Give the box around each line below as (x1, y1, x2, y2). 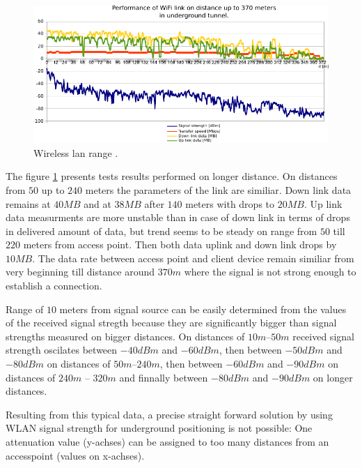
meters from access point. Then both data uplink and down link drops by (23, 237, 337, 252)
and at (84, 196, 111, 211)
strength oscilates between (6, 342, 118, 357)
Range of (6, 301, 44, 316)
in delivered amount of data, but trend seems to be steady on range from (6, 223, 317, 238)
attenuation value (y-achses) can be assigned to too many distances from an (6, 435, 329, 448)
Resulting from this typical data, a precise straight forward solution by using (6, 407, 333, 421)
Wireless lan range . (33, 145, 118, 160)
